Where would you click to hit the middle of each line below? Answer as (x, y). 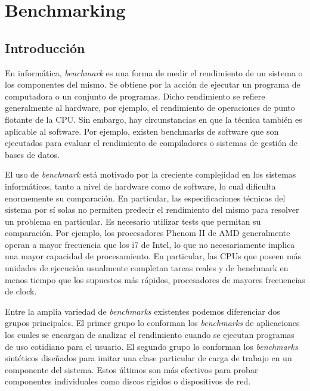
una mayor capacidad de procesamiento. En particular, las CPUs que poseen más (153, 256)
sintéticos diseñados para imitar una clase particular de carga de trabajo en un (148, 358)
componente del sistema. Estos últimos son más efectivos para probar (131, 369)
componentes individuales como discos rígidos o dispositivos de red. (128, 381)
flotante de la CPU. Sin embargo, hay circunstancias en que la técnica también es (154, 119)
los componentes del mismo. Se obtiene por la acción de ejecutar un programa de (153, 84)
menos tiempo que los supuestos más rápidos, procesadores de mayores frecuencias (155, 279)
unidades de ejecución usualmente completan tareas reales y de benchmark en (147, 268)
